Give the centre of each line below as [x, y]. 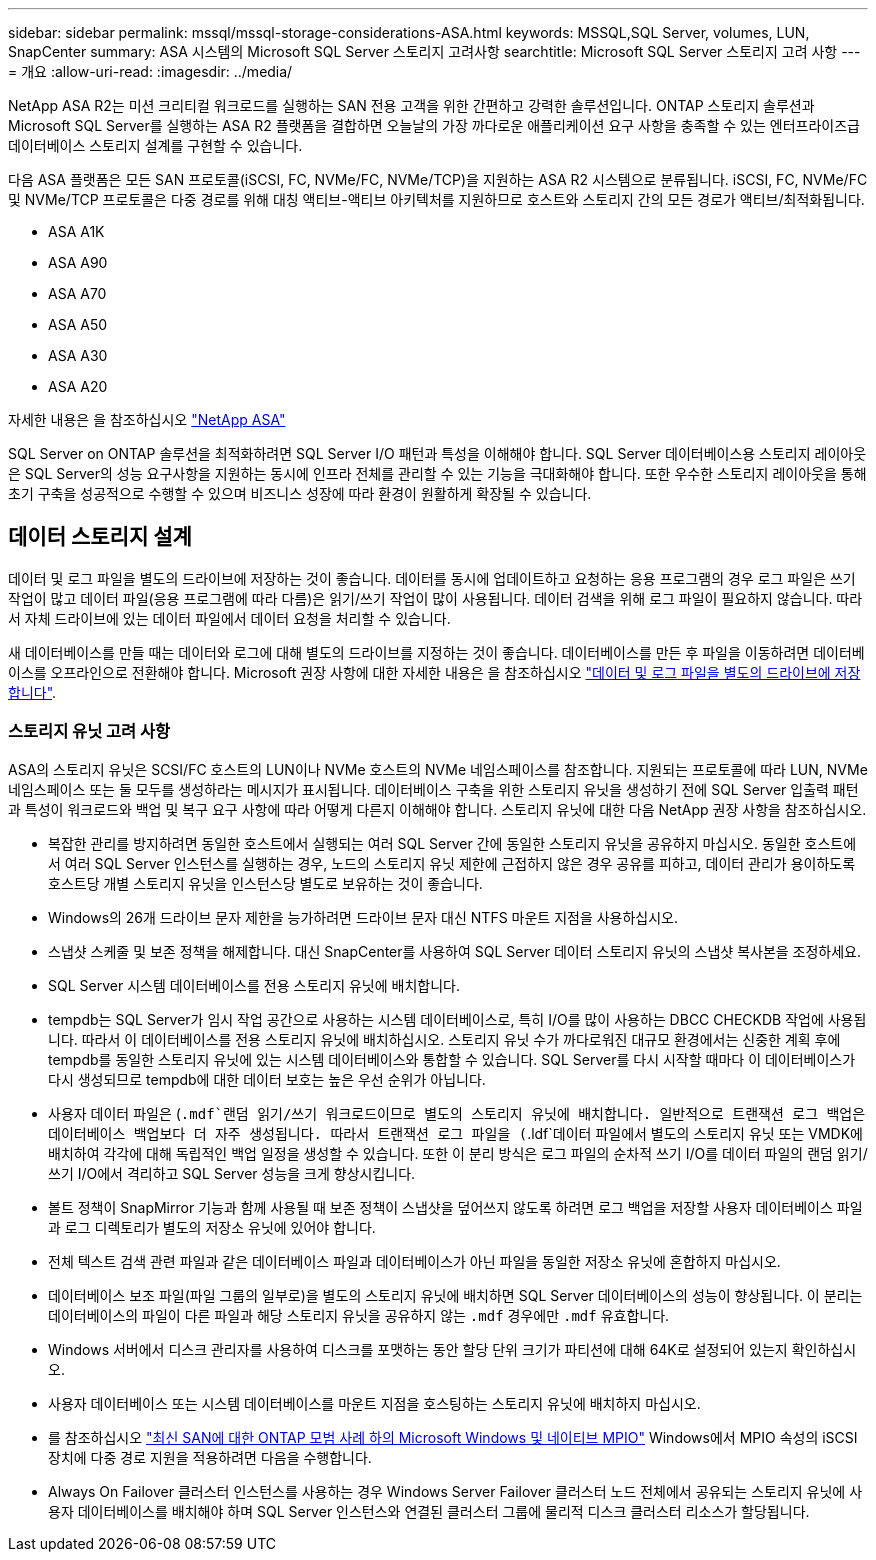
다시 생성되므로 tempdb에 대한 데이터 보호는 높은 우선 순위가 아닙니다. [267, 1079]
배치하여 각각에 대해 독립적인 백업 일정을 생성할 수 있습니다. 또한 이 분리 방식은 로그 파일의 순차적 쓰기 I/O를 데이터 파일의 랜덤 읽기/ [458, 1153]
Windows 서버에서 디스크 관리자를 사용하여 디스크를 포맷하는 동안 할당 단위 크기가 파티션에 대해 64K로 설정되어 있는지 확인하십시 [452, 1349]
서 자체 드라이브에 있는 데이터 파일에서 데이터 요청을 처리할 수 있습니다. [229, 618]
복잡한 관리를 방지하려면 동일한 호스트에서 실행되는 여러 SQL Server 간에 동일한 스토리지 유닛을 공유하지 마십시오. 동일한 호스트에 [452, 843]
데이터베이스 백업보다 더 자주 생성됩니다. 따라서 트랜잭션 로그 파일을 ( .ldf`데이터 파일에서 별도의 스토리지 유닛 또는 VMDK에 [455, 1133]
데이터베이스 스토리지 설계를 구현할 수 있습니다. [155, 145]
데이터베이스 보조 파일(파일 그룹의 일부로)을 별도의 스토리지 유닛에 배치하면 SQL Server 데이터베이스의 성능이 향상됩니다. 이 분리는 [455, 1295]
